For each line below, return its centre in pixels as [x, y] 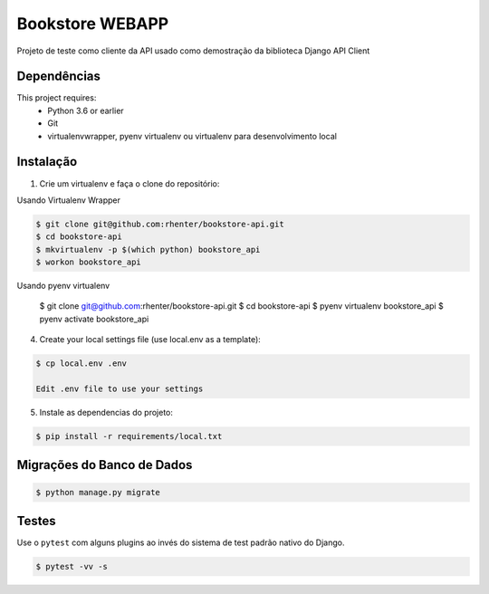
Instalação [47, 162]
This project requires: [57, 98]
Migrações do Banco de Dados [105, 465]
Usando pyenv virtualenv [63, 286]
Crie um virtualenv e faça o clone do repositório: [129, 183]
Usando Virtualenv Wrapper [69, 200]
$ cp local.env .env [81, 364]
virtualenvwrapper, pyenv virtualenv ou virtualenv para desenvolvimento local [192, 136]
